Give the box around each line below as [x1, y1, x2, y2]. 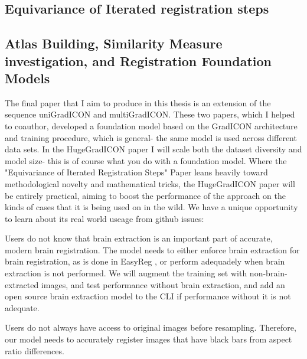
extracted [5, 278, 39, 291]
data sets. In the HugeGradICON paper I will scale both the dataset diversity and [5, 143, 302, 155]
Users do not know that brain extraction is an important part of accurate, [5, 232, 273, 244]
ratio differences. [5, 344, 64, 357]
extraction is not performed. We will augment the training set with [5, 267, 247, 279]
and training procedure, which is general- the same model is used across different [5, 131, 297, 143]
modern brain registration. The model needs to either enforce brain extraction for [5, 243, 300, 256]
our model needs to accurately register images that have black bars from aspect [5, 333, 292, 345]
